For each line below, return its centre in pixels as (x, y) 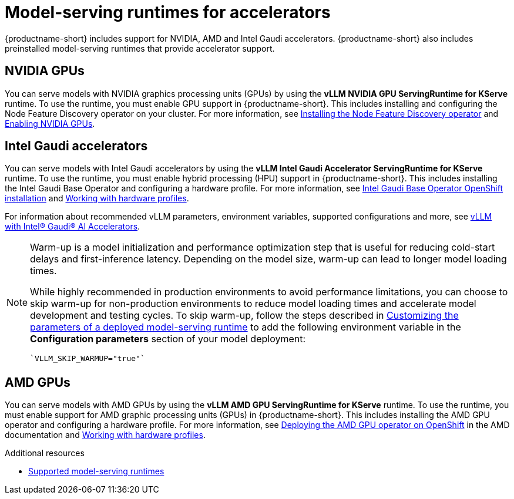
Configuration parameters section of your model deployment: (168, 339)
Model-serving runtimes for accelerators (168, 12)
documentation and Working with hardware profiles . (105, 435)
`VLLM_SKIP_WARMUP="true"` (88, 359)
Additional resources (45, 453)
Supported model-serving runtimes (96, 471)
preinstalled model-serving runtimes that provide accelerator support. (140, 48)
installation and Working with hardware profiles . (97, 198)
